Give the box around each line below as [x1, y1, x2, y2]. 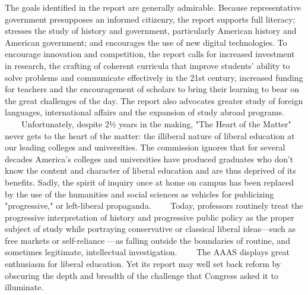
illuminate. [5, 281, 44, 293]
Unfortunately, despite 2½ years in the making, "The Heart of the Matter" [21, 117, 291, 130]
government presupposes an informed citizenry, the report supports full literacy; [5, 12, 296, 25]
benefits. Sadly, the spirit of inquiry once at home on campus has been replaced [5, 175, 294, 188]
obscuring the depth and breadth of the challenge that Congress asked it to [5, 269, 278, 281]
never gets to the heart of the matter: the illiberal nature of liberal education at [5, 129, 295, 142]
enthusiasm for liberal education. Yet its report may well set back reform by [5, 258, 281, 270]
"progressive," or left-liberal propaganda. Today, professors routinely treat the [5, 199, 303, 212]
